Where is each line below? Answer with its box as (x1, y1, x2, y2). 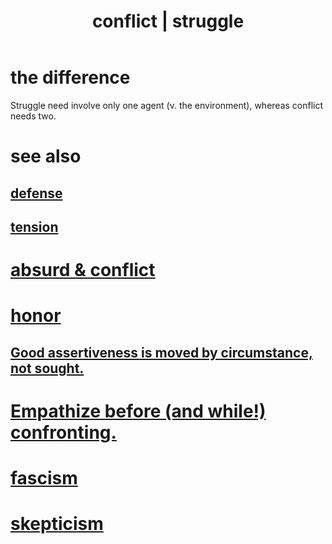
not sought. (10, 360, 85, 377)
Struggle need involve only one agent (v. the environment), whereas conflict (10, 99, 324, 111)
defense (10, 185, 63, 202)
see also (10, 145, 82, 168)
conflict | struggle (91, 10, 245, 33)
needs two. (10, 110, 57, 122)
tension (10, 218, 59, 235)
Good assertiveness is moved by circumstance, (10, 344, 313, 361)
